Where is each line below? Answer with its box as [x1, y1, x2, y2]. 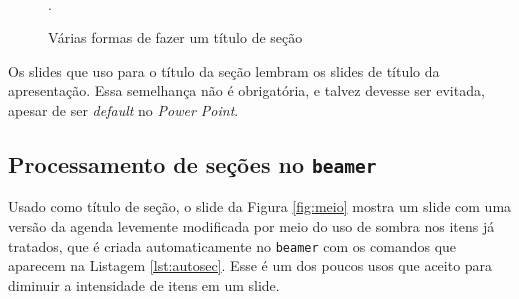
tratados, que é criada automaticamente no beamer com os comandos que [8, 235, 457, 256]
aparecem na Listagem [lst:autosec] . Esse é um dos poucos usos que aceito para [8, 255, 493, 276]
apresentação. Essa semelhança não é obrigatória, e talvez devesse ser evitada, [8, 80, 485, 101]
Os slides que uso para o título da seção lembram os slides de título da [8, 60, 440, 81]
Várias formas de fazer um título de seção [48, 27, 303, 48]
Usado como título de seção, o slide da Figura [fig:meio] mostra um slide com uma [8, 196, 512, 217]
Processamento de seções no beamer [8, 148, 377, 179]
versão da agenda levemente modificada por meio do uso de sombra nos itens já [8, 215, 495, 236]
